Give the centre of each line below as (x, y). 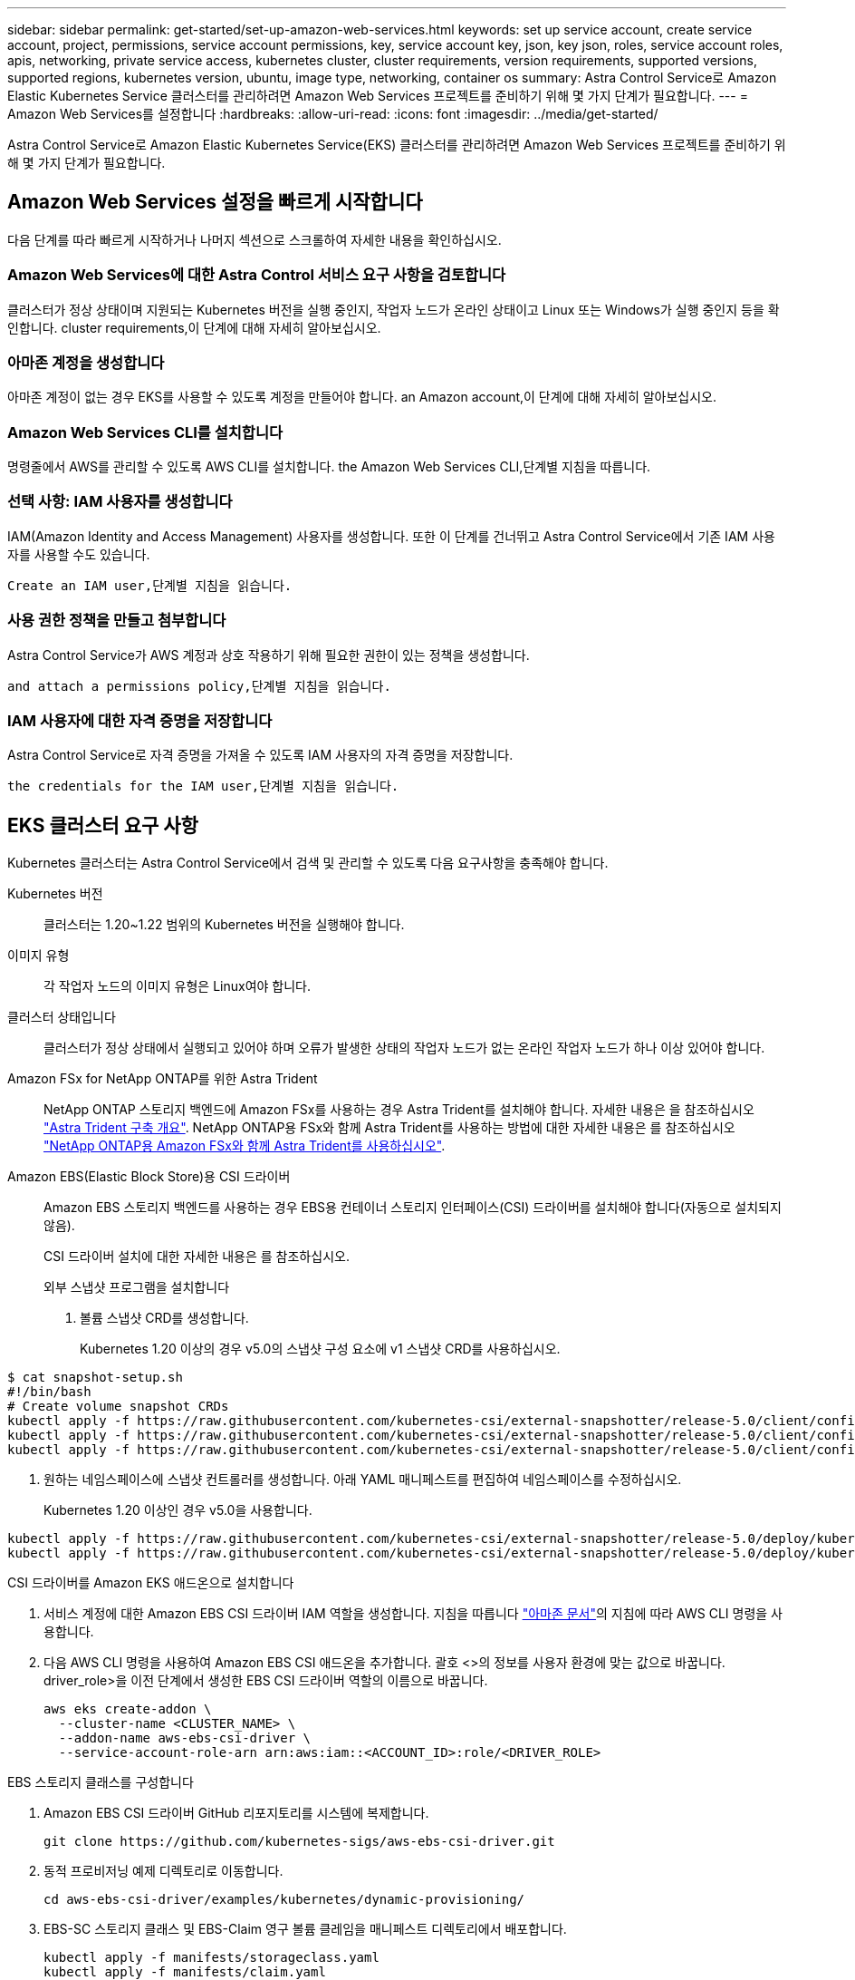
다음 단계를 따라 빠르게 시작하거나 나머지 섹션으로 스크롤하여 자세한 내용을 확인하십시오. (255, 239)
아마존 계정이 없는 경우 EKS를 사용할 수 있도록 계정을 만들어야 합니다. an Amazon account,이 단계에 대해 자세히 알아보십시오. (362, 397)
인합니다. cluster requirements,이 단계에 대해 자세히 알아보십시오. (194, 327)
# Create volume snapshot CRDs (118, 1407)
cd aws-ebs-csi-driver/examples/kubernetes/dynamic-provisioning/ (284, 1900)
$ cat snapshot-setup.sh (95, 1378)
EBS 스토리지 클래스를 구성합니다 (101, 1782)
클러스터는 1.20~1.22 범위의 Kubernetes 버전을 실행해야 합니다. (224, 925)
